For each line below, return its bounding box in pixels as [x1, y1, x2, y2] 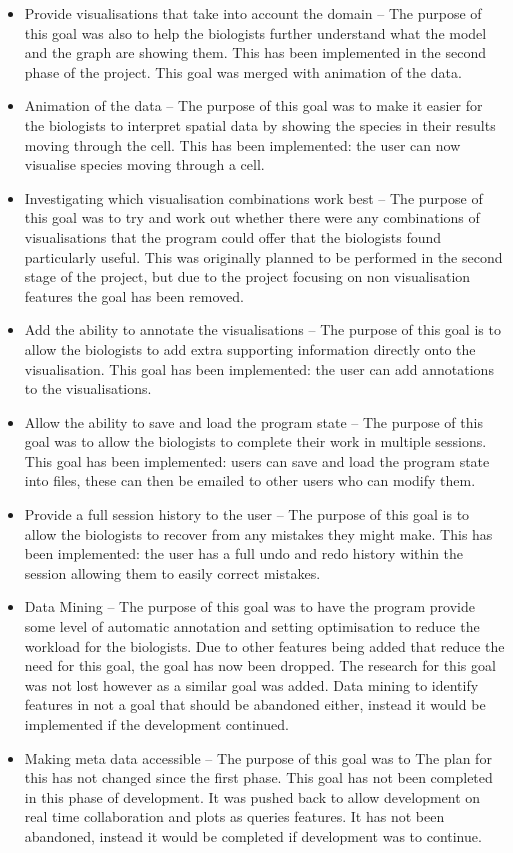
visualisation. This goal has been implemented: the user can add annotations [24, 358, 494, 379]
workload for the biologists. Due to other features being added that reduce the [24, 635, 505, 656]
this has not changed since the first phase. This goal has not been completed [24, 767, 493, 788]
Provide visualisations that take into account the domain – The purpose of [24, 3, 482, 23]
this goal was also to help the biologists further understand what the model [24, 22, 487, 43]
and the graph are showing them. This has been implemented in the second [24, 42, 486, 63]
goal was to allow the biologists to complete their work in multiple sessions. [24, 431, 487, 452]
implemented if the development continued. [24, 714, 289, 734]
